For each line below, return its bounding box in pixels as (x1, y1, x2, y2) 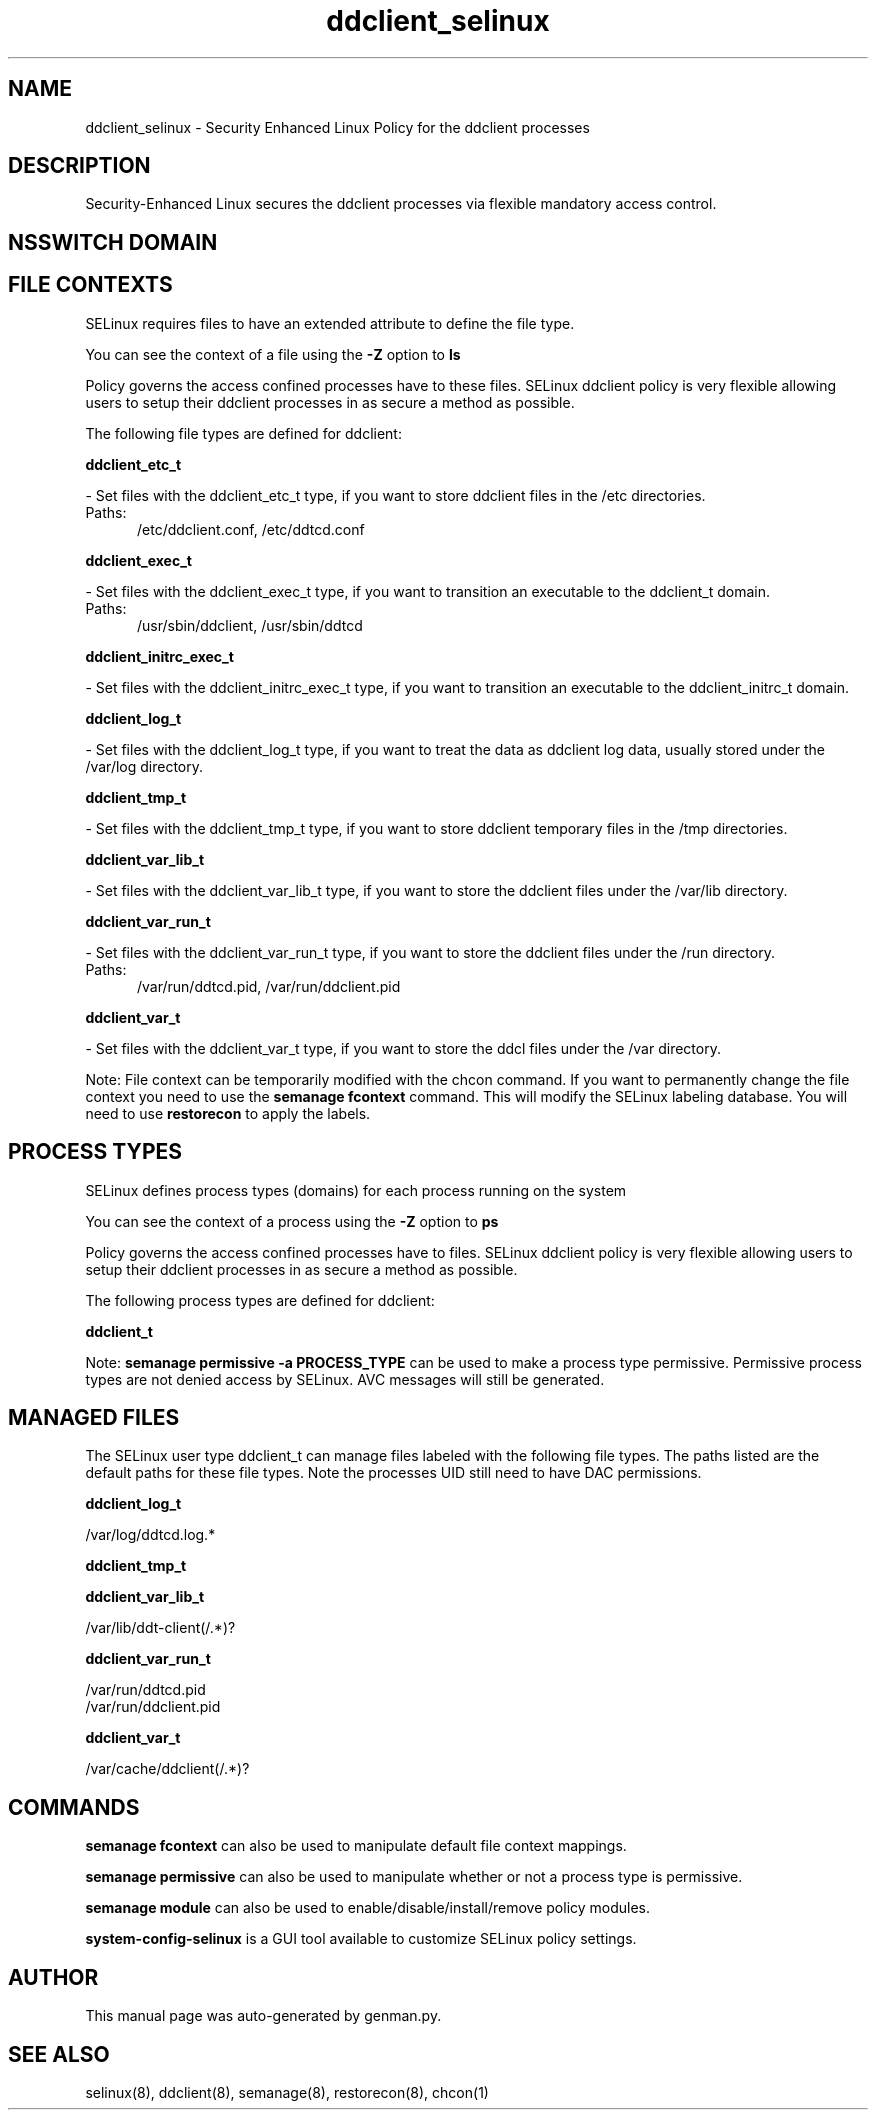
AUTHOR (8, 1964, 99, 1990)
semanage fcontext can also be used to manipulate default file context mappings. (85, 1837, 627, 1855)
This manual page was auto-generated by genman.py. (85, 2007, 442, 2025)
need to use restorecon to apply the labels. (85, 1104, 371, 1122)
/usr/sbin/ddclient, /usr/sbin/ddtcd (137, 616, 363, 634)
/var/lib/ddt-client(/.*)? (85, 1619, 236, 1637)
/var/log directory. (85, 757, 204, 775)
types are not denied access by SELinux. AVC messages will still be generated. (85, 1370, 605, 1388)
